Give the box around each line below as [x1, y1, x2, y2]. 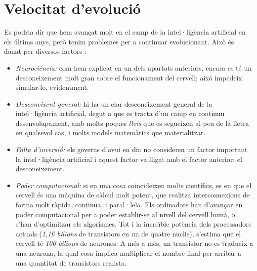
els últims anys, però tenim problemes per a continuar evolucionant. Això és [4, 36, 234, 46]
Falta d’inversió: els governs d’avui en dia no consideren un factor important [15, 144, 248, 155]
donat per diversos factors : [4, 46, 86, 56]
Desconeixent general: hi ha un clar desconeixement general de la [15, 98, 213, 109]
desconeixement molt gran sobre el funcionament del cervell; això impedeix [15, 72, 242, 82]
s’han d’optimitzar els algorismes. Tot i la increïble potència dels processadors [15, 219, 252, 229]
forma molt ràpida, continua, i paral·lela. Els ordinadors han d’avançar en [15, 199, 243, 210]
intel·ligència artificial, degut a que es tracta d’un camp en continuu [15, 108, 225, 118]
